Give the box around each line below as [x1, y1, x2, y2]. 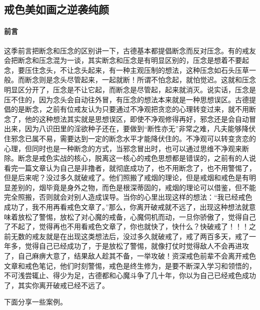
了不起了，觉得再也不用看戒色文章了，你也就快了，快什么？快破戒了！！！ [4, 221, 249, 232]
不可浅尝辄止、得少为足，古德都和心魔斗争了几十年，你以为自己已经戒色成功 [4, 270, 256, 281]
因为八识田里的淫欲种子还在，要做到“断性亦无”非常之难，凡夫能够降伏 [24, 123, 256, 134]
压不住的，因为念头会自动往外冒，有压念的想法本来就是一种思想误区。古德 [4, 94, 249, 104]
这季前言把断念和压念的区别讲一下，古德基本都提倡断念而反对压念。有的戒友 [4, 45, 256, 55]
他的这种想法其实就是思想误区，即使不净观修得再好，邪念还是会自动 [24, 113, 249, 124]
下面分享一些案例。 [4, 297, 67, 307]
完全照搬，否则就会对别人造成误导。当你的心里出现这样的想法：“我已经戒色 [4, 192, 252, 202]
